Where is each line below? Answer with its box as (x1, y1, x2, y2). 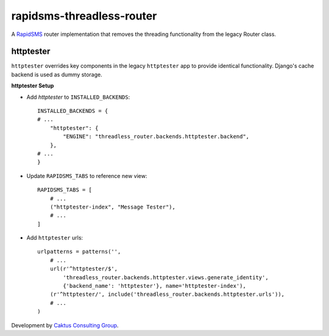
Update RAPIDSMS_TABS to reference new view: (26, 172, 147, 179)
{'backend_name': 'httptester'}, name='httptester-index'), (63, 282, 246, 290)
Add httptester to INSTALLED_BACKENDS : (26, 93, 130, 101)
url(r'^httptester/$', (49, 265, 118, 273)
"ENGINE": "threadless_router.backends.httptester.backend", (63, 133, 250, 140)
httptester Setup (11, 82, 54, 90)
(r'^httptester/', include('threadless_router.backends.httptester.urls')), (49, 291, 285, 298)
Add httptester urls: (26, 234, 83, 241)
